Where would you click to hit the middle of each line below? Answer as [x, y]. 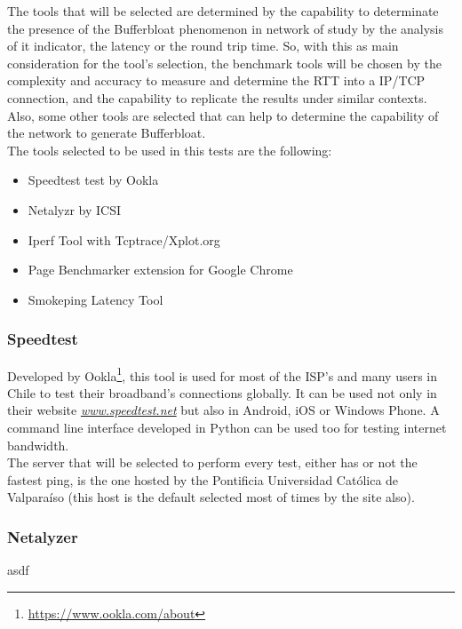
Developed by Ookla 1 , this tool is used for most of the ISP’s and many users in [223, 374]
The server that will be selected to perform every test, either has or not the [212, 462]
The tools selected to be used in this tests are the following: [170, 150]
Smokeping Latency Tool [96, 299]
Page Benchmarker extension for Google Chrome [160, 270]
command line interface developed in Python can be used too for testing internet [227, 427]
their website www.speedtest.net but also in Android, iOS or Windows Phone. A [223, 410]
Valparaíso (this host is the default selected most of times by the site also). [211, 497]
